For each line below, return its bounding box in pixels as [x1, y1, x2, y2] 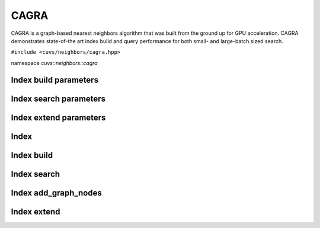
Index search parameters [11, 93, 106, 103]
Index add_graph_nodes [11, 188, 102, 198]
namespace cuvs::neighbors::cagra [11, 59, 98, 66]
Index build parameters [11, 74, 99, 85]
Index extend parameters [11, 112, 106, 122]
